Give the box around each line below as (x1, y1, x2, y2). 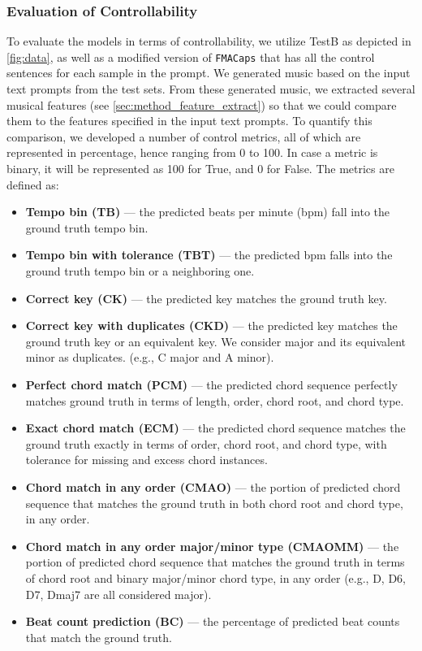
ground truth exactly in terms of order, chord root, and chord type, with (25, 435, 387, 452)
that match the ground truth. (25, 628, 172, 645)
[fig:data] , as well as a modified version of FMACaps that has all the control (6, 48, 375, 65)
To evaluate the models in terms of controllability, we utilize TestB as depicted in (6, 33, 411, 50)
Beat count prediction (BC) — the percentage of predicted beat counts (25, 613, 400, 630)
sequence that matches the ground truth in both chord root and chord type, (25, 494, 403, 511)
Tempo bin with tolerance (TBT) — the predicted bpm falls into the (25, 246, 393, 263)
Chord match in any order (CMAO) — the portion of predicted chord (25, 478, 401, 495)
